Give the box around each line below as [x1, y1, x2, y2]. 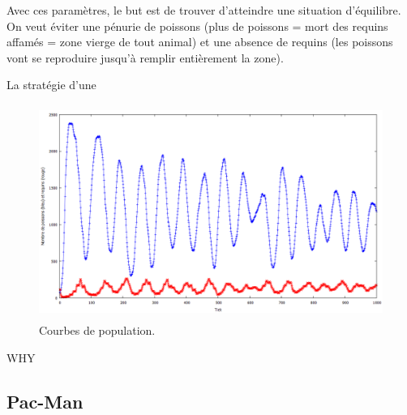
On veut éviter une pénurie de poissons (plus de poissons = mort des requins [6, 17, 388, 34]
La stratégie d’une [6, 76, 96, 93]
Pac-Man [6, 388, 84, 413]
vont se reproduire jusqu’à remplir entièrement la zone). [6, 49, 284, 66]
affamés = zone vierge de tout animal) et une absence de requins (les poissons [6, 33, 393, 50]
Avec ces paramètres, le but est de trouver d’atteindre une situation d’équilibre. [6, 2, 401, 18]
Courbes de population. [39, 322, 156, 339]
